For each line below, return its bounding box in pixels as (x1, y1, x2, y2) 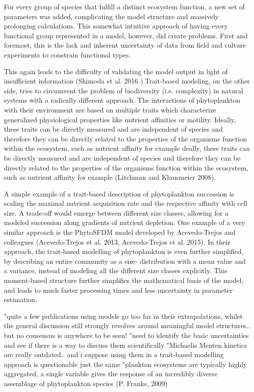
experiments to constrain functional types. (4, 49, 131, 59)
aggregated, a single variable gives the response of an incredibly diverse (4, 368, 218, 379)
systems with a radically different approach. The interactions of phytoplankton (4, 95, 240, 105)
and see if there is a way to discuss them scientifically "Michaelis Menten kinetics (4, 339, 247, 350)
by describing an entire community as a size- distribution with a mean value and (4, 255, 246, 266)
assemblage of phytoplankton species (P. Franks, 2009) (4, 378, 168, 388)
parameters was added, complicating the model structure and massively (4, 11, 219, 21)
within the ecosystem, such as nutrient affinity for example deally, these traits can (4, 143, 250, 153)
